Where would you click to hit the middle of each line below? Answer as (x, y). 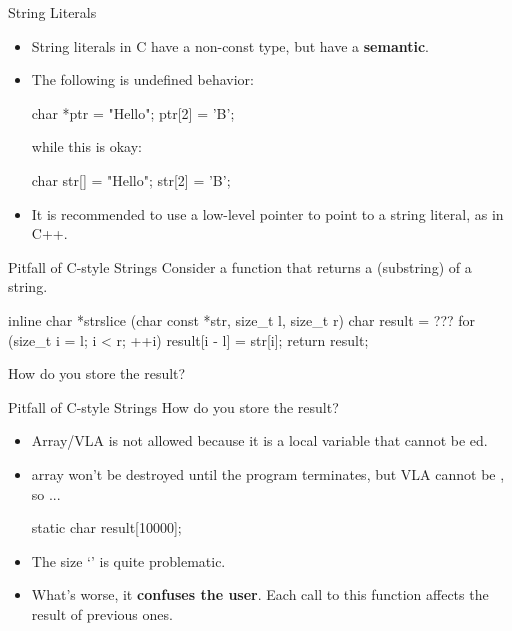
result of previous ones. (102, 613)
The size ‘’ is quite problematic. (128, 560)
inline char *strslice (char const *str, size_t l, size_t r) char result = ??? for (242, 319)
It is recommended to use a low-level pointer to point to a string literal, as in (267, 213)
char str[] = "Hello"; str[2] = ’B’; (131, 179)
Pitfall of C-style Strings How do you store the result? (173, 406)
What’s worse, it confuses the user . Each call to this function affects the (260, 594)
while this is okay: (87, 146)
